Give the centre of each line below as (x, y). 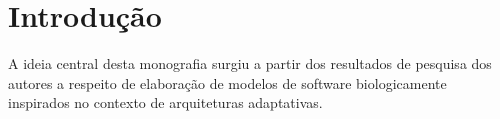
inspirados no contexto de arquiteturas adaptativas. (165, 102)
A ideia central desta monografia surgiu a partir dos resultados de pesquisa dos (250, 63)
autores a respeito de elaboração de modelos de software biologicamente (227, 82)
